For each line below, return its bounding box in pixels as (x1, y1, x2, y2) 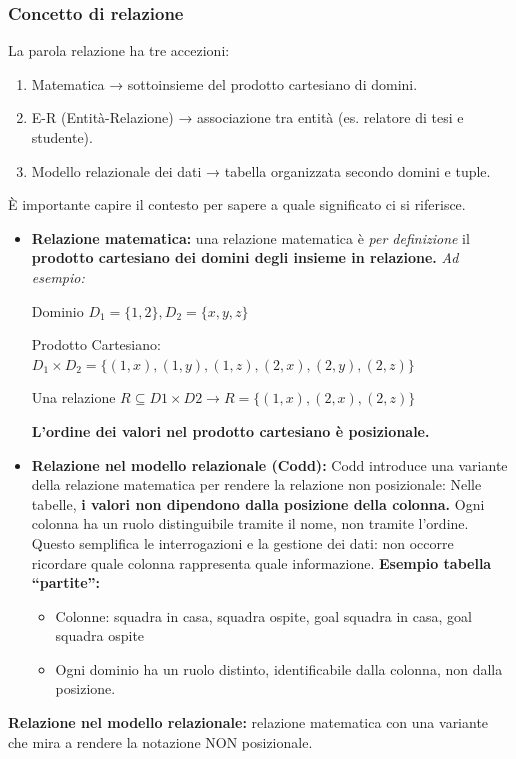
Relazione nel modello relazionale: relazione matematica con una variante (8, 712, 489, 733)
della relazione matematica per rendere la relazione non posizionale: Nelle (31, 474, 482, 495)
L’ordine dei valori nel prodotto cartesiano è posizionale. (31, 420, 430, 441)
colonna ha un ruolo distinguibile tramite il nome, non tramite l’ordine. (31, 513, 469, 534)
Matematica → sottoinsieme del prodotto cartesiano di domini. (31, 73, 418, 94)
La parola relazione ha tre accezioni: (8, 40, 230, 61)
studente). (31, 127, 93, 147)
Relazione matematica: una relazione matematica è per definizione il (31, 227, 470, 248)
